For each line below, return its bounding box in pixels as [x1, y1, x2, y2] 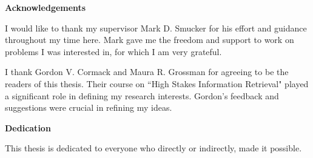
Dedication [5, 121, 51, 134]
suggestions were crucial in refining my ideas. [5, 101, 172, 114]
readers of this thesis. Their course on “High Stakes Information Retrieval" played [5, 77, 309, 90]
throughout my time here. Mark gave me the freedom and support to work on [5, 33, 294, 46]
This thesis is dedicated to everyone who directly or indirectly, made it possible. [5, 142, 302, 154]
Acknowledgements [5, 1, 86, 13]
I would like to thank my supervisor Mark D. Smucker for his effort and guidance [5, 21, 307, 34]
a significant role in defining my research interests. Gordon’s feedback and [5, 89, 279, 102]
